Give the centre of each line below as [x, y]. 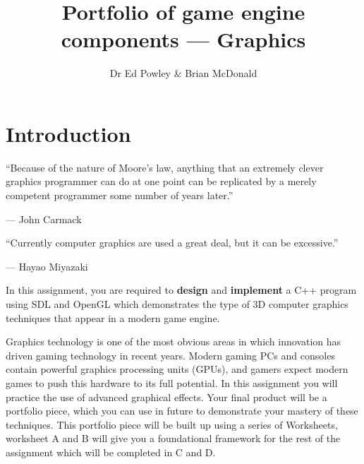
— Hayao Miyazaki [47, 266]
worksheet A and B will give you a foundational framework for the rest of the [173, 438]
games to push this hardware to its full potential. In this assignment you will [172, 382]
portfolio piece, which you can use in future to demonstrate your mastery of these [182, 411]
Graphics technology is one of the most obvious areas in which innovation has [174, 341]
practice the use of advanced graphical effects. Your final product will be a [166, 397]
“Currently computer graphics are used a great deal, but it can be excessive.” [172, 243]
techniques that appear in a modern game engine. [113, 317]
